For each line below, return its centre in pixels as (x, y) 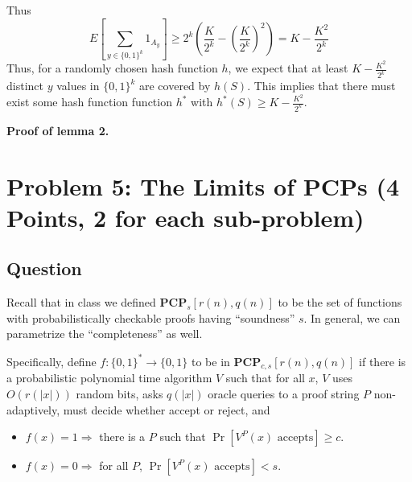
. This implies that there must (321, 86)
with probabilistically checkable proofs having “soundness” (151, 317)
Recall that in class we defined (81, 302)
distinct (25, 86)
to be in (210, 361)
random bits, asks (119, 393)
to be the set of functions (340, 302)
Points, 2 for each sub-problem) (185, 217)
